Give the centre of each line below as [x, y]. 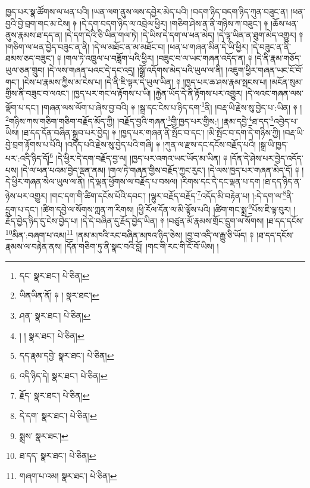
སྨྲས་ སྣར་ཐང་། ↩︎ [44, 435]
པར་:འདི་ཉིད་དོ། [28, 158]
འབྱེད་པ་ [286, 121]
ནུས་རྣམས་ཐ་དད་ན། [34, 35]
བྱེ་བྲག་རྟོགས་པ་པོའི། [34, 144]
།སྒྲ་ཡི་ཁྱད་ [273, 144]
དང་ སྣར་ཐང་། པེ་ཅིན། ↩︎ [54, 275]
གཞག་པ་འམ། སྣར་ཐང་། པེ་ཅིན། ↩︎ [68, 475]
